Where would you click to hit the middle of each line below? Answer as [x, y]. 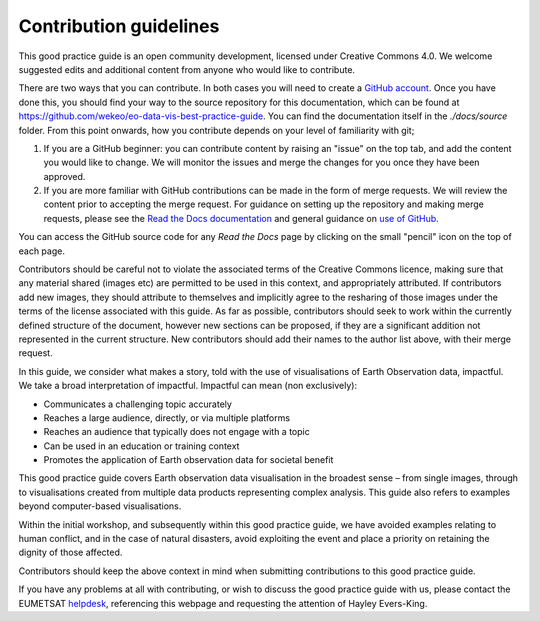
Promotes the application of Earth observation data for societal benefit [188, 460]
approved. [64, 176]
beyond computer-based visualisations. [100, 506]
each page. [41, 251]
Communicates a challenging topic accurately [137, 404]
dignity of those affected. [70, 552]
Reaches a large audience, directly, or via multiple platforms [166, 417]
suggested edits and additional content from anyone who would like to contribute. [186, 69]
